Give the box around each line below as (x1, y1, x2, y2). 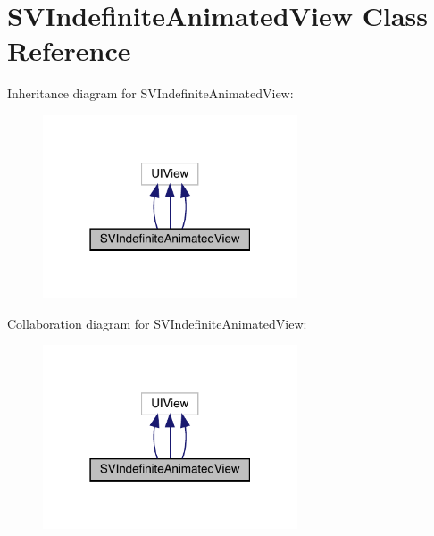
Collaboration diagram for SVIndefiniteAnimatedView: (7, 314, 307, 332)
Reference (7, 32, 131, 69)
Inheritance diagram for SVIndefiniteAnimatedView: (7, 84, 294, 103)
